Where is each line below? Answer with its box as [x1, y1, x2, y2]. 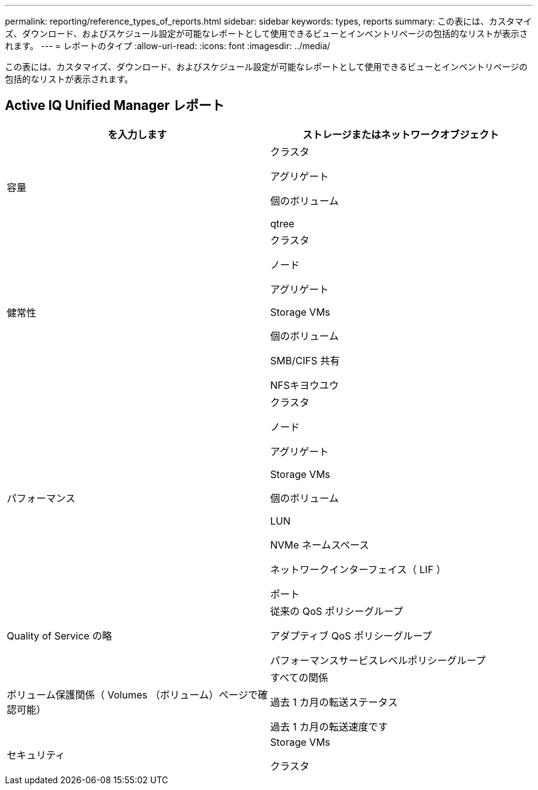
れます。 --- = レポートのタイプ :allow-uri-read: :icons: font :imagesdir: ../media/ [5, 41, 330, 51]
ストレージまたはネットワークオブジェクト [302, 128, 499, 141]
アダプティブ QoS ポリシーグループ [270, 629, 432, 642]
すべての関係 [270, 671, 329, 684]
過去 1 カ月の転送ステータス [270, 695, 398, 708]
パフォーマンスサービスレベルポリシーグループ [270, 654, 486, 667]
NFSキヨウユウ [270, 378, 339, 391]
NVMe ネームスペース [270, 538, 369, 551]
